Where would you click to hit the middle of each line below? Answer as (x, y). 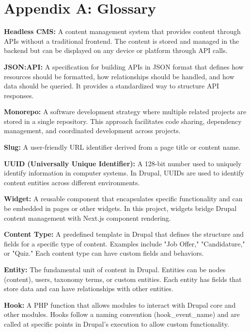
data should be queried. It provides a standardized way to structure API (112, 86)
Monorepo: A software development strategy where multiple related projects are (125, 112)
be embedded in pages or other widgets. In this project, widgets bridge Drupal (120, 208)
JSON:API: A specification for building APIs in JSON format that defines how (124, 66)
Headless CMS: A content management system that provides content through (122, 31)
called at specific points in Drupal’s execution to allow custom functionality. (117, 323)
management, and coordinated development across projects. (92, 131)
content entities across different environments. (72, 182)
